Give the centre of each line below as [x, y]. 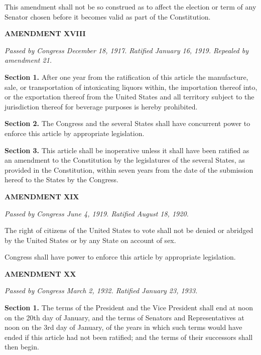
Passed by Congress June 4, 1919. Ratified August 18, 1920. [97, 213]
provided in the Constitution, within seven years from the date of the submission [129, 169]
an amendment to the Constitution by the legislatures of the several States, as [125, 160]
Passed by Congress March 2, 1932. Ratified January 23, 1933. [101, 290]
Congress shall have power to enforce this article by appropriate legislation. [120, 257]
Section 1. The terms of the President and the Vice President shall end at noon [129, 308]
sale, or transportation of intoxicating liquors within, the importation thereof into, [131, 87]
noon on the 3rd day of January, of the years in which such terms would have [123, 327]
